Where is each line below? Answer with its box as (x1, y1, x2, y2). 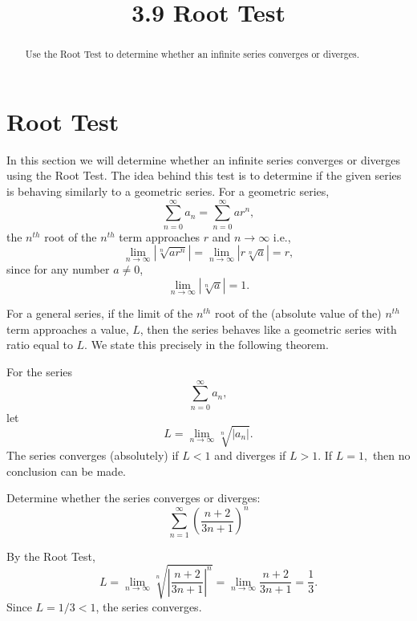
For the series (6, 363, 73, 380)
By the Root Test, (6, 547, 95, 564)
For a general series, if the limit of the (6, 305, 193, 322)
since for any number (6, 261, 110, 278)
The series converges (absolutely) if (6, 446, 179, 463)
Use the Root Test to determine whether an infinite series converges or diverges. (25, 47, 360, 61)
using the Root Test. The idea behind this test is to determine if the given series (6, 167, 402, 184)
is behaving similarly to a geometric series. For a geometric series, (6, 182, 330, 199)
